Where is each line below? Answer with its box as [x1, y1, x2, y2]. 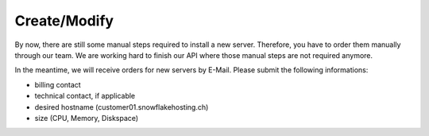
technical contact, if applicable [34, 91, 136, 101]
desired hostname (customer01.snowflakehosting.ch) [34, 102, 209, 111]
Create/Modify [14, 12, 114, 29]
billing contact [34, 80, 81, 89]
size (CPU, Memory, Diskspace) [34, 113, 139, 122]
